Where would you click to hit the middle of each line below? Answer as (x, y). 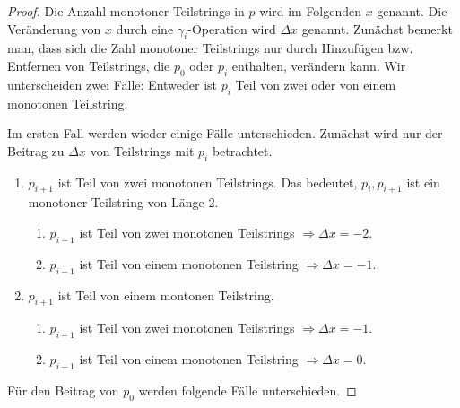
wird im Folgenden (311, 11)
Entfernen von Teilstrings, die (89, 65)
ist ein (423, 182)
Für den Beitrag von (63, 390)
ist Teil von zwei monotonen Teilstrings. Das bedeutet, (208, 182)
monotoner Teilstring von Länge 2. (123, 202)
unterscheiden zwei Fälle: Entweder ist (113, 84)
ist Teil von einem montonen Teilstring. (166, 295)
